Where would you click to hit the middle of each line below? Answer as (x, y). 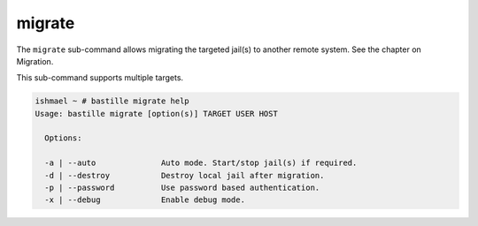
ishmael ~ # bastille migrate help (112, 101)
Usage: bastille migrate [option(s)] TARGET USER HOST (156, 113)
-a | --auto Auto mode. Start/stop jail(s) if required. (201, 163)
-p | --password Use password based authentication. (182, 188)
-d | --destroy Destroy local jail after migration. (185, 175)
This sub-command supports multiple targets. (100, 78)
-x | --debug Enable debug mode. (145, 200)
